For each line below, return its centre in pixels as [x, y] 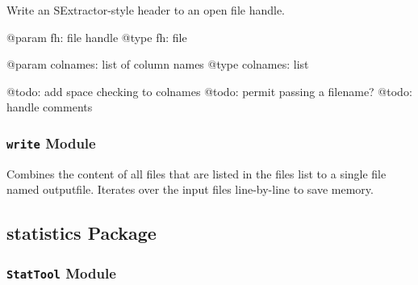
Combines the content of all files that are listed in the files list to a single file [196, 173]
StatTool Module [61, 272]
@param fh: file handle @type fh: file [97, 37]
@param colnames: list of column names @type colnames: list [158, 64]
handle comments [50, 107]
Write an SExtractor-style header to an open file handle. [146, 10]
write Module [51, 142]
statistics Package [82, 233]
